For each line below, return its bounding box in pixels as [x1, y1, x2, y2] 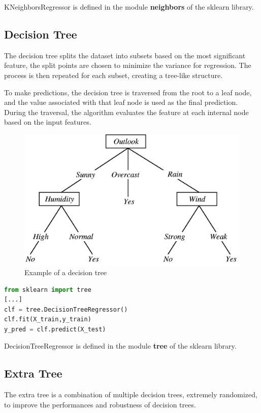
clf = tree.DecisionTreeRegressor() [4, 306, 128, 313]
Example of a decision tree [24, 267, 107, 277]
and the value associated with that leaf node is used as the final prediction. [4, 97, 238, 107]
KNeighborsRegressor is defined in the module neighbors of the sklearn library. [4, 2, 254, 12]
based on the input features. [4, 117, 91, 127]
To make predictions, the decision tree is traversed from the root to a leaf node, [4, 87, 252, 97]
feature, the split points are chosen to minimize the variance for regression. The [4, 60, 251, 70]
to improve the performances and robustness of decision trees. [4, 399, 196, 409]
